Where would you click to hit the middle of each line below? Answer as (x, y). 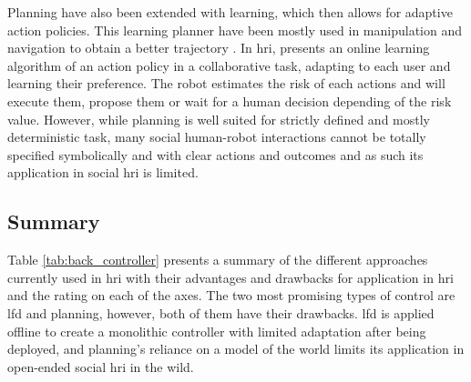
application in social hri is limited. (103, 172)
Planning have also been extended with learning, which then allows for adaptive (230, 12)
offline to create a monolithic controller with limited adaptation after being (217, 331)
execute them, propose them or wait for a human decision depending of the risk (230, 101)
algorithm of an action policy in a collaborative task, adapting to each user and (229, 65)
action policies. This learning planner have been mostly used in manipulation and (235, 30)
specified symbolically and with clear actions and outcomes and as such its (215, 154)
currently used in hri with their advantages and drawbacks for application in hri (230, 277)
